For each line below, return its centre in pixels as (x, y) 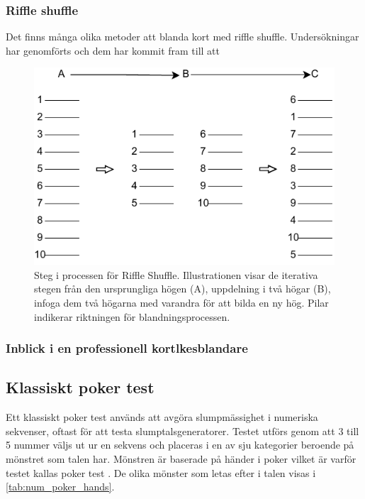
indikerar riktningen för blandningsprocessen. (132, 316)
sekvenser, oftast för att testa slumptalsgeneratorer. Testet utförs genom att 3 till (182, 431)
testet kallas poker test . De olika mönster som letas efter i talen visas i (161, 472)
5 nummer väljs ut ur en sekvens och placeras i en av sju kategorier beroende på (180, 445)
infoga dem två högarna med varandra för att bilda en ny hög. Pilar (181, 302)
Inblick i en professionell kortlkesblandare (127, 348)
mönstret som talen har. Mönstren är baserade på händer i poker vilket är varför (181, 459)
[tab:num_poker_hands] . (60, 487)
